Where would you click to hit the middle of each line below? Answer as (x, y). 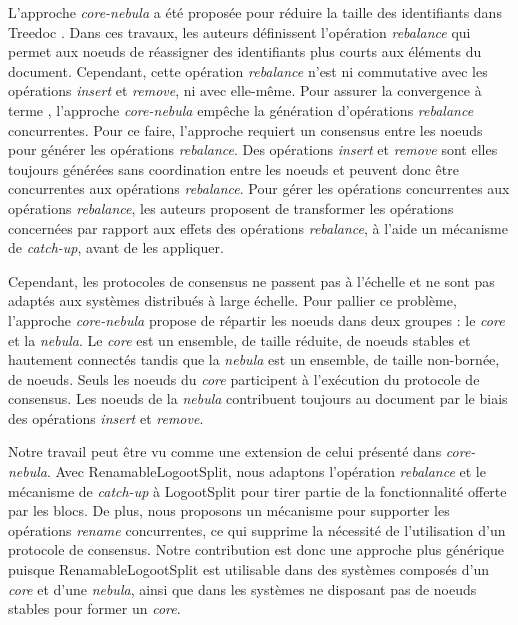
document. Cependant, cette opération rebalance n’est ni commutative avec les (248, 70)
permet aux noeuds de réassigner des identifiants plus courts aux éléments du (245, 51)
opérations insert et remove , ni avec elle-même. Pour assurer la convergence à (245, 90)
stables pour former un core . (94, 608)
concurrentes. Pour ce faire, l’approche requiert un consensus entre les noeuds (245, 129)
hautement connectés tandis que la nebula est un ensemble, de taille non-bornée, (254, 359)
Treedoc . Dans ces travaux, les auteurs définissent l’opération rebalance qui (239, 31)
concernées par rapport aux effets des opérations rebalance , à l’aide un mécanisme (258, 227)
